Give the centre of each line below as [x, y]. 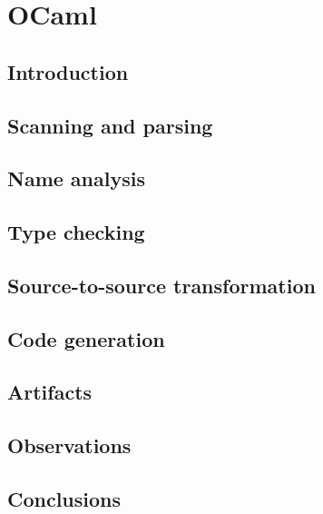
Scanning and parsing [110, 125]
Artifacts [50, 392]
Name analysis [76, 178]
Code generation [86, 338]
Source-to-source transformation [161, 285]
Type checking [76, 232]
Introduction [68, 71]
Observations [69, 445]
